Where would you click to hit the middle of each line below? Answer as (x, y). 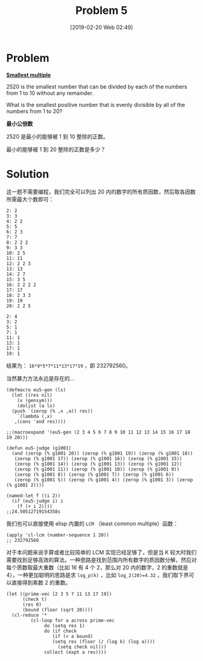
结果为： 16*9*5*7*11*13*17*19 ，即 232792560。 (69, 365)
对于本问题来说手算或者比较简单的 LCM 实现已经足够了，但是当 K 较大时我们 (101, 552)
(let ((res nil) (32, 395)
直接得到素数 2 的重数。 (41, 582)
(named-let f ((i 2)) (34, 496)
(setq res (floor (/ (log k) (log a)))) (104, 642)
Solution (28, 174)
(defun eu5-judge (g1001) (39, 448)
